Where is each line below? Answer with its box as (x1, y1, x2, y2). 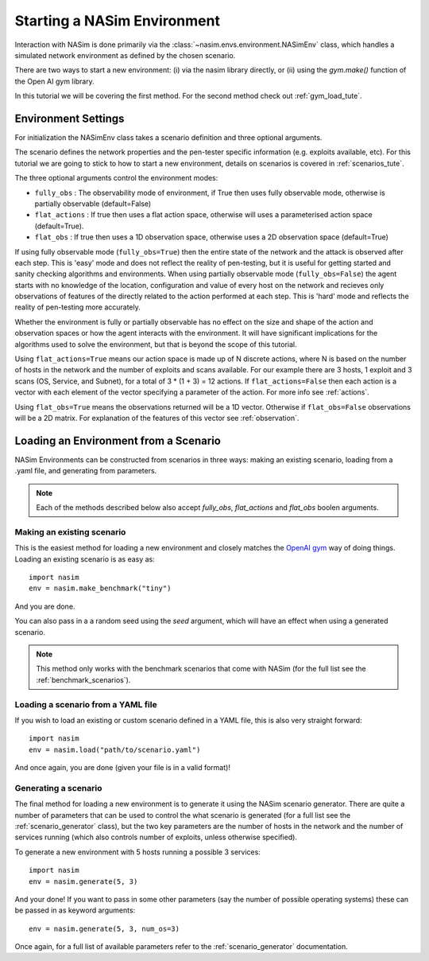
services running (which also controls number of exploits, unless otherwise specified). (14, 832, 298, 842)
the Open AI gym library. (14, 76, 95, 86)
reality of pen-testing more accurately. (14, 302, 141, 312)
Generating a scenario (14, 782, 102, 793)
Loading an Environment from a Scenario (14, 434, 222, 447)
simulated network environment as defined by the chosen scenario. (14, 50, 236, 60)
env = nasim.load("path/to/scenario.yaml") (29, 745, 201, 754)
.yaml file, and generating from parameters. (14, 466, 157, 476)
